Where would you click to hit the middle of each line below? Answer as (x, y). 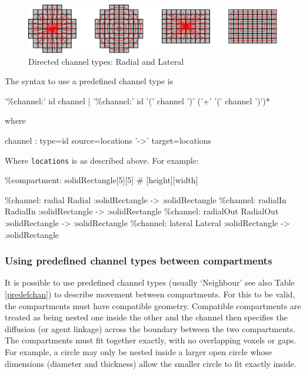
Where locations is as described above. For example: (102, 160)
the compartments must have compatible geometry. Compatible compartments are (153, 305)
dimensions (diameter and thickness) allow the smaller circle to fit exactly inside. (151, 363)
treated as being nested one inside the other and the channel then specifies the (146, 317)
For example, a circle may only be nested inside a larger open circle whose (139, 351)
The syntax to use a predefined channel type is (89, 81)
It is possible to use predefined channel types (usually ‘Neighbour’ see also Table (150, 282)
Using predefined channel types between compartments (139, 261)
